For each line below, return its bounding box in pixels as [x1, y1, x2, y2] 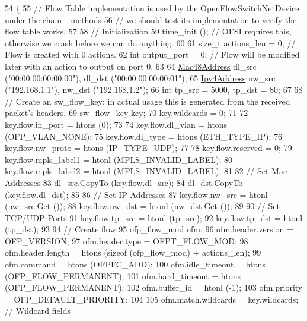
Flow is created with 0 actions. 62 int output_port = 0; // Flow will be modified [5, 48, 300, 61]
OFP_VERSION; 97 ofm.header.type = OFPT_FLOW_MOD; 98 [5, 234, 248, 247]
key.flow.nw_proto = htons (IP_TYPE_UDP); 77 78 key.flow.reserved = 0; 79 [5, 141, 292, 154]
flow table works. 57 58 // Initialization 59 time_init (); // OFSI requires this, [5, 25, 292, 37]
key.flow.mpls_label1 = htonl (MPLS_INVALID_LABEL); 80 [5, 153, 232, 165]
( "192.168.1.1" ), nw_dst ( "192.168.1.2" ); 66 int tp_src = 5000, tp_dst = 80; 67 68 [5, 83, 303, 96]
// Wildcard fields [5, 304, 71, 317]
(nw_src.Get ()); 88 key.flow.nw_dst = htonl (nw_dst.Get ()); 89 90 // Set [5, 200, 280, 212]
